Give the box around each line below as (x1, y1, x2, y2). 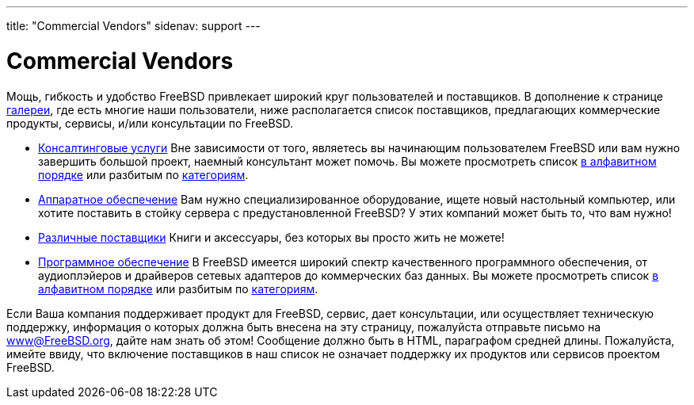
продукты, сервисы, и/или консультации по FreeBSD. (6, 116, 294, 130)
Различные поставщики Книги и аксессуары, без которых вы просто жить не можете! (38, 230, 505, 244)
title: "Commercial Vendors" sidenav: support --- (6, 19, 261, 32)
